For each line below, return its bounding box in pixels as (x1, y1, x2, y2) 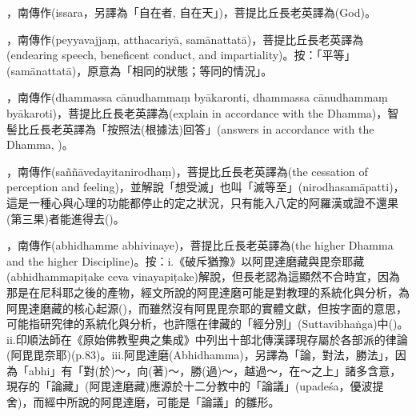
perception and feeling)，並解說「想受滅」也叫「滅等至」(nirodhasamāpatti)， (6, 178, 405, 195)
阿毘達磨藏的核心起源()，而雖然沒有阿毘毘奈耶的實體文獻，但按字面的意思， (6, 299, 407, 316)
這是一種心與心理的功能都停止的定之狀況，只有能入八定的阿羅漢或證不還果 (6, 194, 398, 210)
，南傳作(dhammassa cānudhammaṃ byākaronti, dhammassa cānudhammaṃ (6, 89, 388, 106)
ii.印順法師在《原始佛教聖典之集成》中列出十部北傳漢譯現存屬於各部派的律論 (6, 330, 408, 347)
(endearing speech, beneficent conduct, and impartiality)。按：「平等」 (6, 46, 356, 63)
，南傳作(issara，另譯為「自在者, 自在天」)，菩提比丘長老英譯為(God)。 (6, 4, 376, 20)
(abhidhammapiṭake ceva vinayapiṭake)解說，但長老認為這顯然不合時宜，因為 (6, 268, 400, 285)
